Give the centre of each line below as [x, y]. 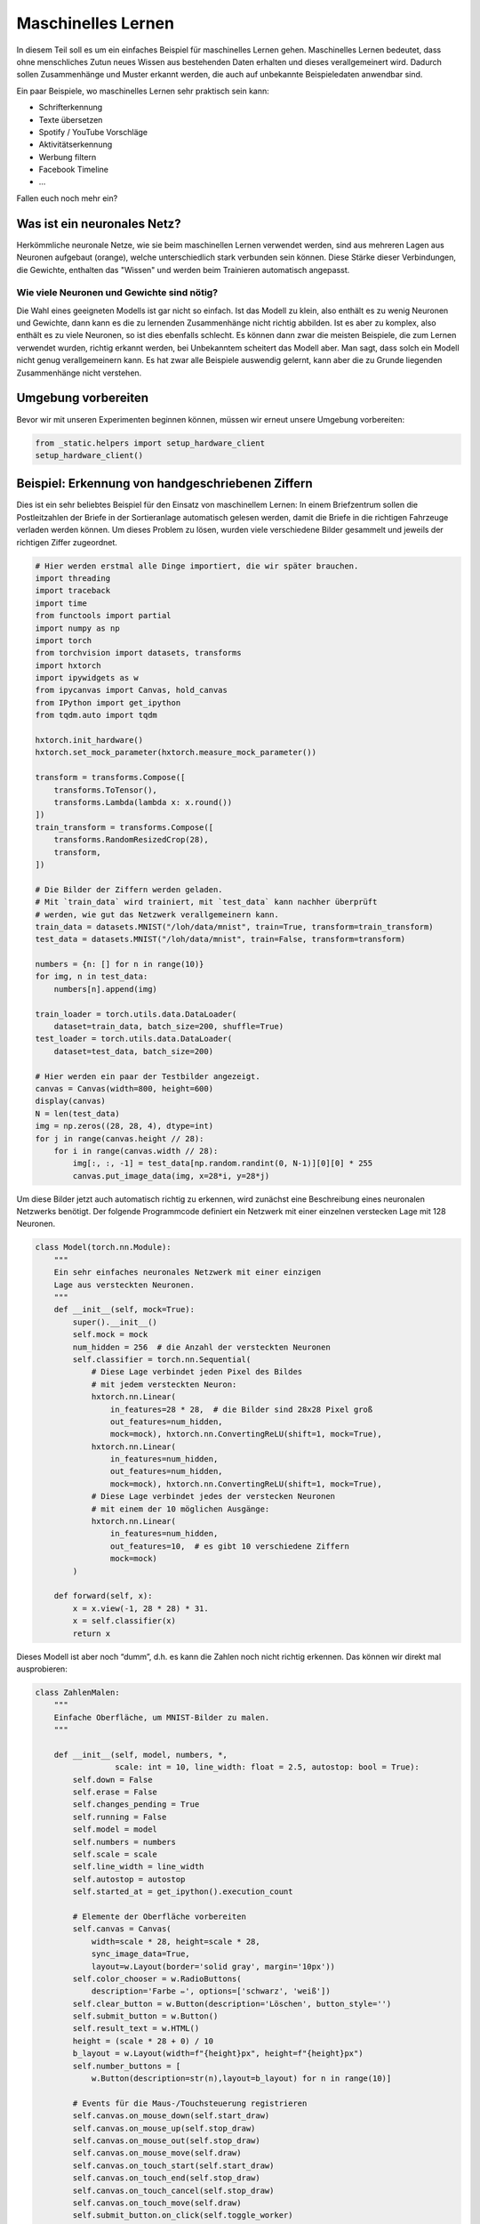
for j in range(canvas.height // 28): [120, 1138]
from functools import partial [104, 616]
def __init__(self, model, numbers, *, [141, 1754]
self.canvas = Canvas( [122, 1929]
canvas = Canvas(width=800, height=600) [124, 1088]
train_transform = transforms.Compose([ [124, 827]
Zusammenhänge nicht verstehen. [79, 373]
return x [92, 1633]
